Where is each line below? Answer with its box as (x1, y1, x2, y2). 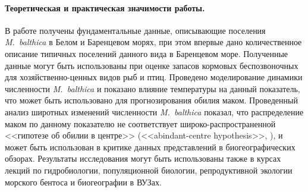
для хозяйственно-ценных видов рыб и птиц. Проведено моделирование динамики (5, 71, 303, 83)
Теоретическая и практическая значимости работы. (5, 1, 205, 14)
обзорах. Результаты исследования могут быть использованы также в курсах (5, 152, 281, 165)
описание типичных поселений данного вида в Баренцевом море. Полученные (5, 47, 288, 59)
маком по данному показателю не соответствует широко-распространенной (5, 117, 276, 130)
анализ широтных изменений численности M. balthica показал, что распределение (5, 105, 304, 118)
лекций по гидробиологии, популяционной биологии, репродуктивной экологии (5, 163, 293, 176)
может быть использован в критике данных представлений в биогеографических (5, 140, 296, 153)
